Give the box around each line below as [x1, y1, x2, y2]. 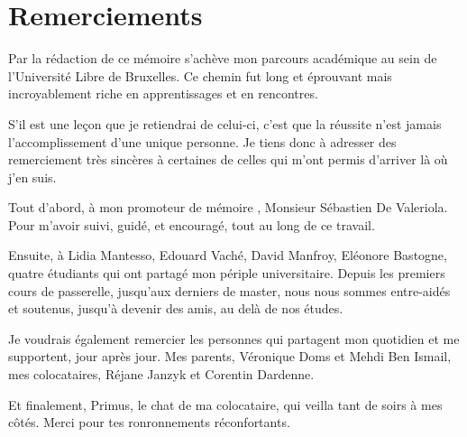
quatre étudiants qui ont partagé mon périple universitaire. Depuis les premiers [8, 264, 445, 283]
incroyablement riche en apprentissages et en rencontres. [8, 84, 318, 103]
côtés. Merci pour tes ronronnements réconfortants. [8, 413, 290, 432]
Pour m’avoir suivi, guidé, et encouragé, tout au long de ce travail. [8, 215, 375, 234]
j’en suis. [8, 167, 57, 186]
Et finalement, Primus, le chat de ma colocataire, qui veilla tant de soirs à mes [8, 395, 443, 414]
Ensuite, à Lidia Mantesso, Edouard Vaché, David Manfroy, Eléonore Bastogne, [8, 246, 447, 265]
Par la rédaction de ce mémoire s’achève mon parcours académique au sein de [8, 49, 437, 68]
